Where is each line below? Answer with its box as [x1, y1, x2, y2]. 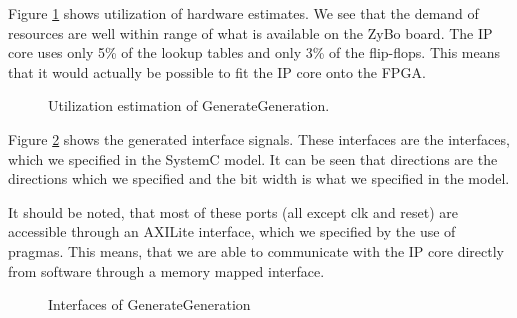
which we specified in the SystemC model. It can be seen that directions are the [8, 148, 498, 169]
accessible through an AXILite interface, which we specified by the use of [8, 221, 456, 242]
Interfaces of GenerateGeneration [48, 294, 251, 315]
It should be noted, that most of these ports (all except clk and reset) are [8, 201, 459, 222]
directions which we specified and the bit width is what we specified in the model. [8, 168, 510, 189]
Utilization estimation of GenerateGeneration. [48, 95, 330, 116]
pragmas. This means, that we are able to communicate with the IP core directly [8, 240, 504, 261]
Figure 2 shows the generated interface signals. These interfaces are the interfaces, [8, 128, 510, 149]
